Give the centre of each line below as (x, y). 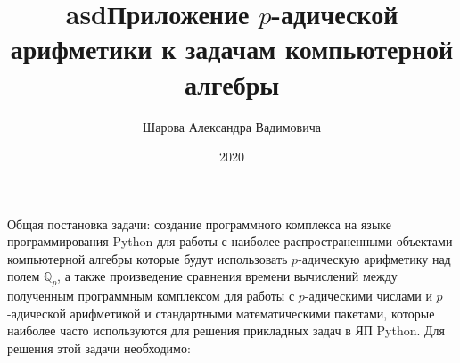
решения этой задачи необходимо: (99, 348)
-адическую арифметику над (374, 258)
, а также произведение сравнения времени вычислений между (227, 276)
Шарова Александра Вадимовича (232, 126)
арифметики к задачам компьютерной (232, 49)
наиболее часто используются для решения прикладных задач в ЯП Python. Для (226, 330)
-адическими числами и (368, 296)
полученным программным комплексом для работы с (151, 296)
